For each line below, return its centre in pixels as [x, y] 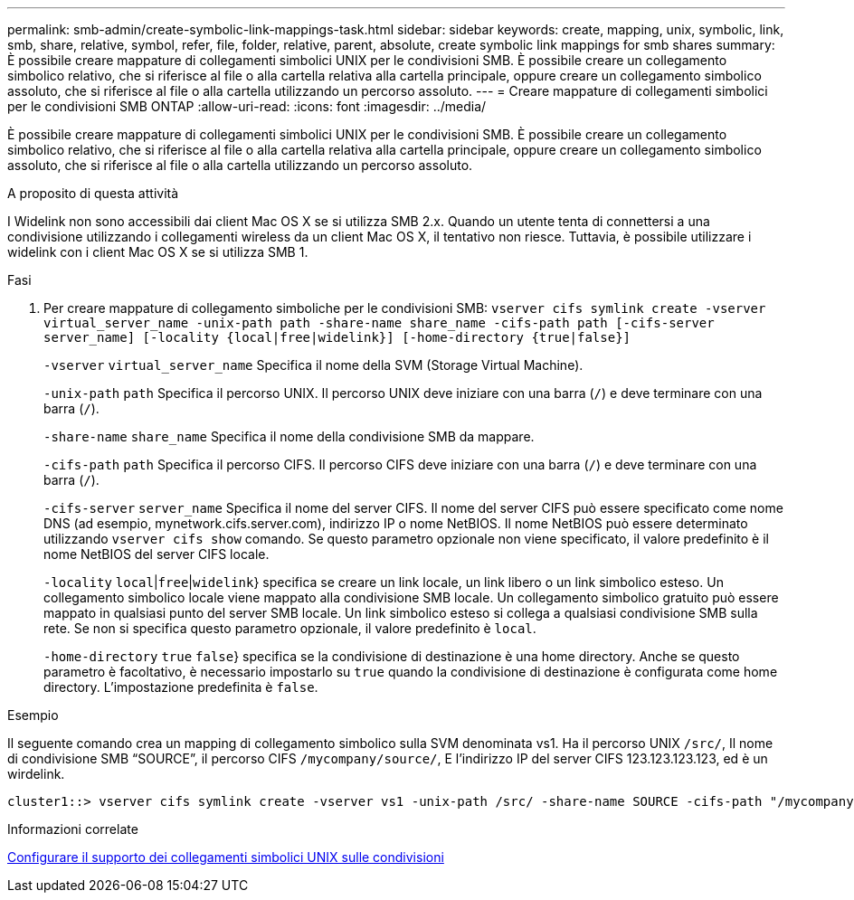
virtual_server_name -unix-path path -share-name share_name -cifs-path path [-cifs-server [379, 323]
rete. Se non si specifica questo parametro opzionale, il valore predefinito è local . [290, 628]
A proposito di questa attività [93, 193]
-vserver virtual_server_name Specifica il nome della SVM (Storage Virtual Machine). [313, 365]
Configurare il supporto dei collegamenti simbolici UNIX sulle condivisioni [226, 857]
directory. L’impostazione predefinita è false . [181, 687]
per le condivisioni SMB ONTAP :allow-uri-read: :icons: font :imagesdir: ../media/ [247, 106]
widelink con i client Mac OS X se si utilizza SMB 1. [158, 252]
